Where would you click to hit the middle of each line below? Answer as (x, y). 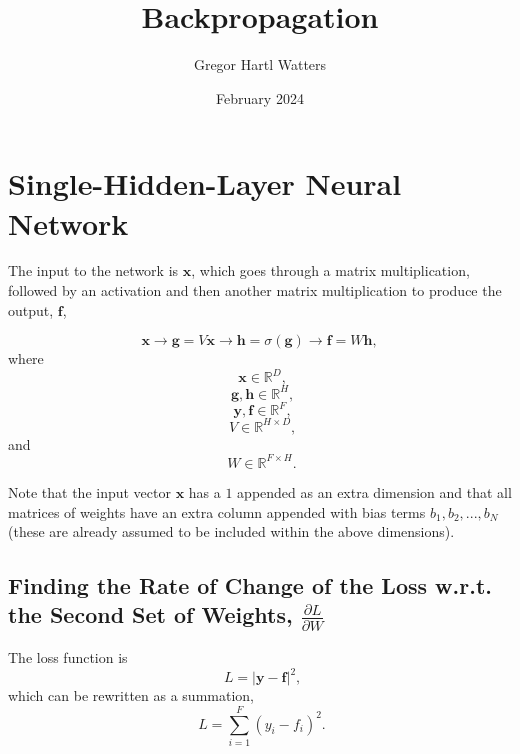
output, (31, 309)
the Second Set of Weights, (150, 614)
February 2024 (260, 97)
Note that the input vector (89, 491)
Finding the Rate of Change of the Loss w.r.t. (250, 585)
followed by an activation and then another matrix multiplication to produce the (255, 290)
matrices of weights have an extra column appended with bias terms (217, 511)
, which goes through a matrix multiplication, (330, 270)
